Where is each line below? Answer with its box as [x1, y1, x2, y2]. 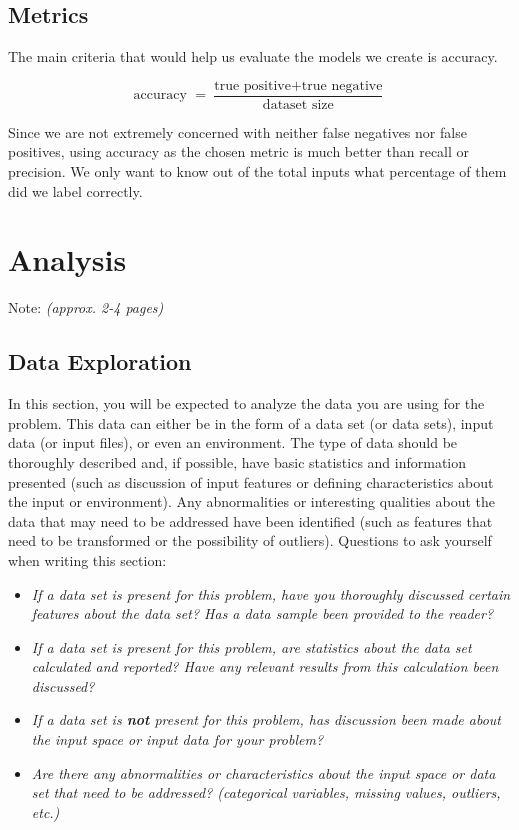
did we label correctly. [8, 180, 143, 201]
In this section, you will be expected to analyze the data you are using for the [8, 393, 485, 414]
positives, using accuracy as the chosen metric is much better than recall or [8, 141, 470, 162]
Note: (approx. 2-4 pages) [8, 297, 164, 318]
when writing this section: [8, 549, 167, 570]
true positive [214, 78, 291, 93]
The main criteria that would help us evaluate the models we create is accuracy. [8, 46, 498, 67]
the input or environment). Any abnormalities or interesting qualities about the [8, 491, 495, 512]
